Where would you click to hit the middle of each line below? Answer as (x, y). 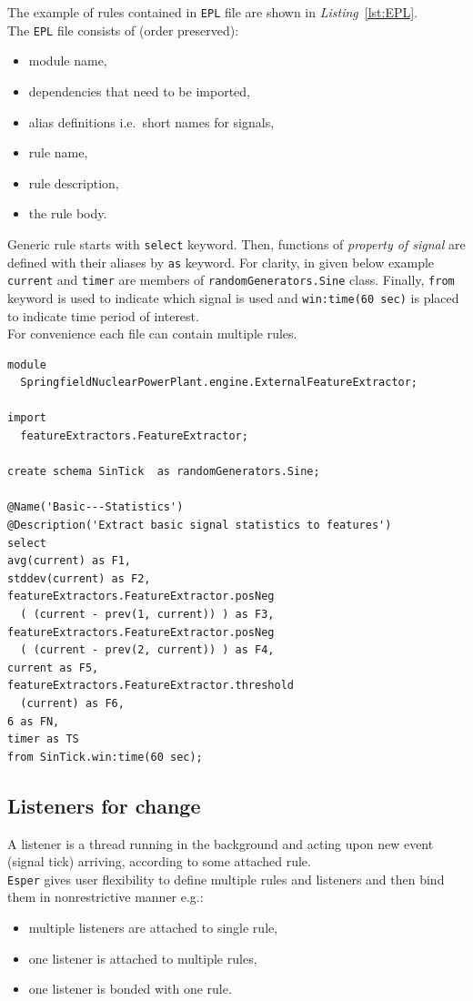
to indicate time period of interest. (103, 315)
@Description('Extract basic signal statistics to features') (200, 526)
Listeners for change (104, 805)
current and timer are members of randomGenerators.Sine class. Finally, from (231, 280)
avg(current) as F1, (70, 561)
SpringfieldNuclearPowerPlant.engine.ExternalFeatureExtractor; (219, 383)
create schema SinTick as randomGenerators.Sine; (164, 472)
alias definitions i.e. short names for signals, (151, 121)
